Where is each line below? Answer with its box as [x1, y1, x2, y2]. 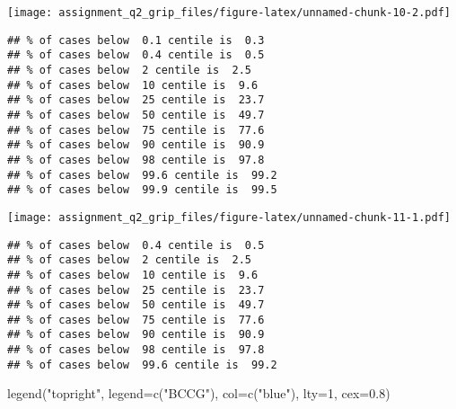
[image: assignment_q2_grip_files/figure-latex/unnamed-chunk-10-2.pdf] [7, 6, 451, 19]
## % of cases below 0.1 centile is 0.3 [7, 33, 265, 47]
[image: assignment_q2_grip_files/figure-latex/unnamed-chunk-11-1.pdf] [7, 210, 451, 224]
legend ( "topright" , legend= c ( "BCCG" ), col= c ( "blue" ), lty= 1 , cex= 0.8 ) [7, 384, 390, 403]
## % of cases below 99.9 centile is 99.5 [7, 183, 277, 197]
